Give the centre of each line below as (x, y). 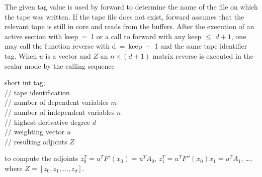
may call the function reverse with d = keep (73, 46)
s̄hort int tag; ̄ (26, 82)
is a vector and (68, 55)
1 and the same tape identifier (201, 46)
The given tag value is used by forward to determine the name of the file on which (131, 7)
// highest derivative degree (48, 122)
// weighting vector (35, 132)
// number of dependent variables (57, 102)
